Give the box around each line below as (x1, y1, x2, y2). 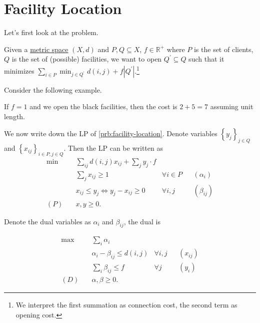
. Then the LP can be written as (63, 143, 163, 153)
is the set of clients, (193, 44, 253, 54)
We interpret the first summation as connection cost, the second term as (15, 299, 237, 309)
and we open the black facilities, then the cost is (29, 101, 177, 112)
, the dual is (123, 216, 160, 226)
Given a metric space (4, 44, 68, 54)
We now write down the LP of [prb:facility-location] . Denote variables (4, 128, 217, 139)
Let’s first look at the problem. (4, 27, 98, 38)
